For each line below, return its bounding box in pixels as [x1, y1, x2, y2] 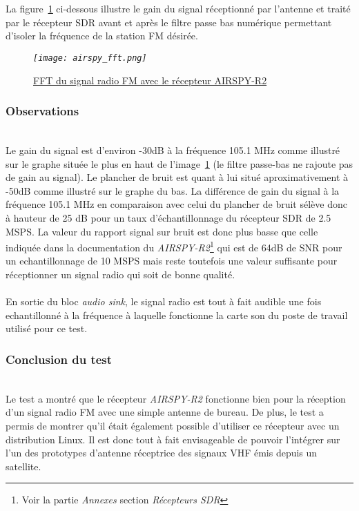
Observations [6, 102, 79, 119]
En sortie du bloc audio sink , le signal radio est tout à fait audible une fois [6, 294, 322, 309]
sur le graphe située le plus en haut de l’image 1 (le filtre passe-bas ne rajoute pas [6, 156, 353, 171]
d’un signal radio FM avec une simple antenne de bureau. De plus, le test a [6, 405, 324, 419]
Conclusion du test [6, 350, 113, 367]
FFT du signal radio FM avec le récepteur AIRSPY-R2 [33, 73, 267, 87]
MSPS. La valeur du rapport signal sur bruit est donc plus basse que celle [6, 224, 318, 238]
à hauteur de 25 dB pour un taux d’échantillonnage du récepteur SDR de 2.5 [6, 211, 331, 224]
